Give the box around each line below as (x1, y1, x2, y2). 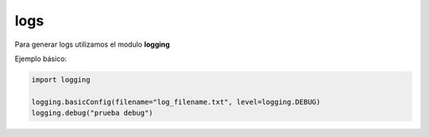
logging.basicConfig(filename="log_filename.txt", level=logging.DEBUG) (31, 97, 321, 106)
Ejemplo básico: (14, 54, 68, 63)
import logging (31, 75, 91, 84)
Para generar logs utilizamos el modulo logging (14, 40, 170, 49)
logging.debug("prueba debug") (31, 108, 154, 118)
